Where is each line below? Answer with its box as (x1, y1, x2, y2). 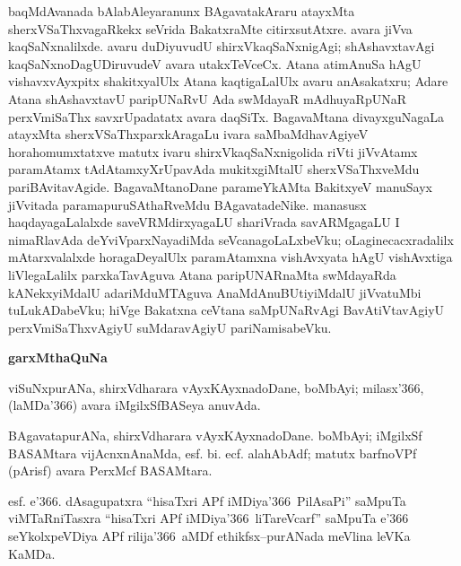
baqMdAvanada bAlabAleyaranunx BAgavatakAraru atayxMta (8, 2, 355, 20)
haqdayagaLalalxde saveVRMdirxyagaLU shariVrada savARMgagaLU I (8, 213, 400, 231)
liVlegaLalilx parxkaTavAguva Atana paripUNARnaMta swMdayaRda (8, 265, 396, 283)
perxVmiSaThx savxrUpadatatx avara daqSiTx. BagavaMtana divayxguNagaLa (8, 107, 444, 126)
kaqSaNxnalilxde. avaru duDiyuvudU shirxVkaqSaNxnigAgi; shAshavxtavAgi (8, 37, 435, 56)
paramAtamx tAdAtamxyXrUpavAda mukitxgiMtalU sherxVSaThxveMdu (8, 160, 420, 179)
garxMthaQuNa (8, 348, 108, 367)
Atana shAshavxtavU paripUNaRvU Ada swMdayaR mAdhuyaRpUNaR (8, 89, 407, 108)
